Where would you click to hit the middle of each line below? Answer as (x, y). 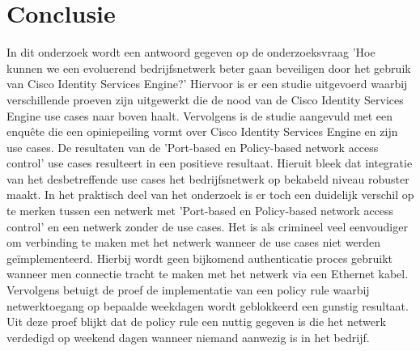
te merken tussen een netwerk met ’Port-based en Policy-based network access (200, 211)
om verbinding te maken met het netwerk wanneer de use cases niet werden (193, 242)
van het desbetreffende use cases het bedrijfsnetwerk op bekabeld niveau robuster (208, 178)
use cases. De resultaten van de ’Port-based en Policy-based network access (193, 147)
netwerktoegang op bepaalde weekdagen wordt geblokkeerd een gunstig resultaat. (208, 305)
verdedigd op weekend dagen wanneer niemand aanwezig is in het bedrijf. (188, 337)
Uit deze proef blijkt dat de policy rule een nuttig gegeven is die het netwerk (196, 321)
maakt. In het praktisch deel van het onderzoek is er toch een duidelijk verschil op (210, 195)
